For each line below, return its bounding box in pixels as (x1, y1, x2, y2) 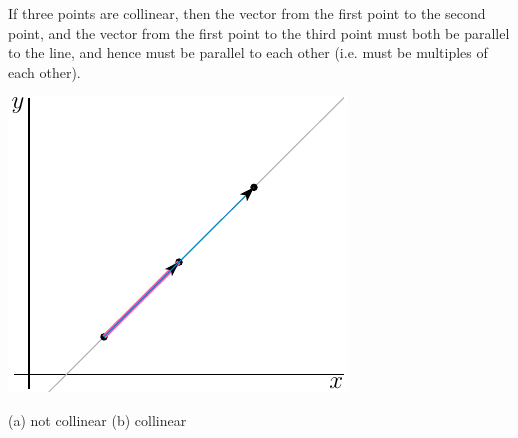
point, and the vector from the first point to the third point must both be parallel (8, 22, 510, 43)
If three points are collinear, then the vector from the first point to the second (8, 3, 486, 23)
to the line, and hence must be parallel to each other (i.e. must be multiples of (8, 42, 488, 63)
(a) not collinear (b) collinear (8, 409, 187, 430)
